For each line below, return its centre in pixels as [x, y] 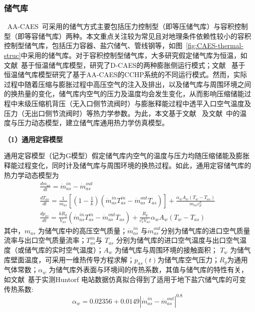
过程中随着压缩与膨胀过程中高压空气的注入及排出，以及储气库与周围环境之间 [127, 84]
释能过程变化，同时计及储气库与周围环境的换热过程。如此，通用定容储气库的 [127, 165]
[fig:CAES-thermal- [215, 45]
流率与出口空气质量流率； [45, 240]
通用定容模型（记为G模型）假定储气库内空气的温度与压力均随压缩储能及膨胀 [127, 156]
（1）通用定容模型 [34, 139]
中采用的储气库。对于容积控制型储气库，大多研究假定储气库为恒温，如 [134, 55]
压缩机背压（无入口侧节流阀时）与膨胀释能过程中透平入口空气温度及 [141, 103]
